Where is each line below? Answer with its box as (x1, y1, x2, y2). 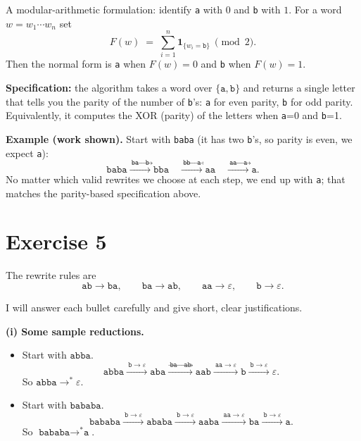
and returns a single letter (243, 80, 355, 95)
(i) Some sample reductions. (6, 323, 144, 338)
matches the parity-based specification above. (6, 185, 201, 200)
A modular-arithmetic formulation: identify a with (6, 2, 222, 16)
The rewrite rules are (6, 268, 96, 282)
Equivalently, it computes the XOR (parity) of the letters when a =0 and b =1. (6, 108, 342, 123)
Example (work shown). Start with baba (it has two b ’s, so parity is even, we (6, 131, 353, 146)
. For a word (289, 2, 342, 16)
